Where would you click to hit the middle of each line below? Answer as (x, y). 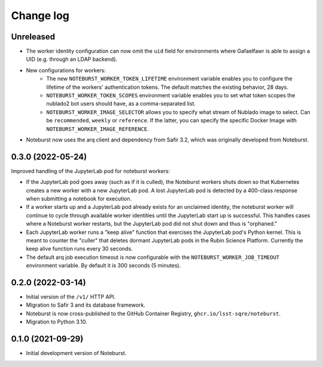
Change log (40, 16)
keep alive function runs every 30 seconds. (79, 249)
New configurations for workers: (66, 70)
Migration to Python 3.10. (57, 322)
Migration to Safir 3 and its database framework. (86, 305)
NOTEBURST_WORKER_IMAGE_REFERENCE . (97, 129)
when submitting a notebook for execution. (79, 199)
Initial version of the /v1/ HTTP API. (71, 297)
